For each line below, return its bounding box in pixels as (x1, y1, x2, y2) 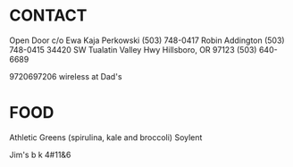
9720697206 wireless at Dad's (9, 71, 122, 81)
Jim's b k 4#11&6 (9, 149, 71, 160)
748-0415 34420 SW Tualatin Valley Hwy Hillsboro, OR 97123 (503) (9, 44, 257, 54)
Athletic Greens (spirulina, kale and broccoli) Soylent (9, 131, 203, 143)
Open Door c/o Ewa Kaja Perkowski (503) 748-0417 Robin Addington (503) (9, 35, 285, 46)
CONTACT (9, 5, 88, 26)
